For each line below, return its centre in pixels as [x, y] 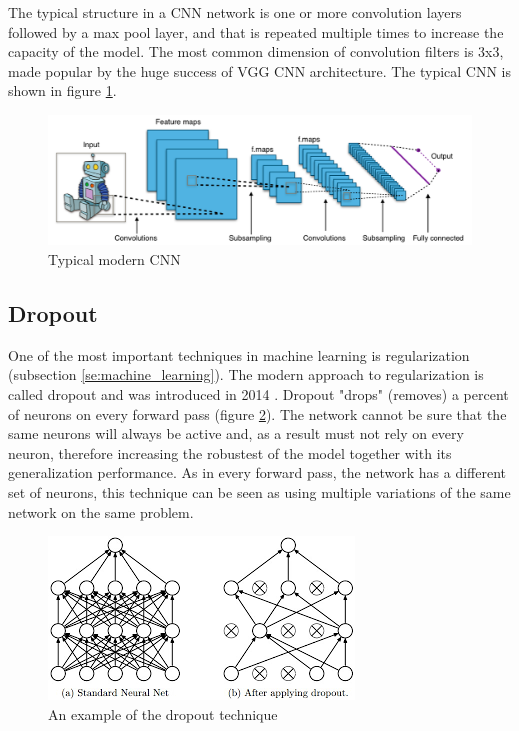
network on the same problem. [101, 511]
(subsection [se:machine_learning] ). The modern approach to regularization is [246, 374]
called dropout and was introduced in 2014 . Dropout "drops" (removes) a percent [258, 393]
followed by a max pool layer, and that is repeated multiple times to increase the [256, 31]
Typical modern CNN [114, 258]
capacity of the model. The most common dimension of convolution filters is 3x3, [256, 51]
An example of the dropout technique [163, 713]
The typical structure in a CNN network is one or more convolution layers [235, 12]
